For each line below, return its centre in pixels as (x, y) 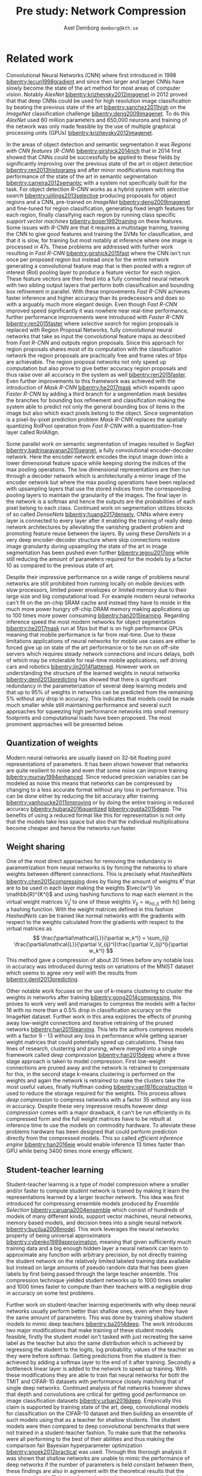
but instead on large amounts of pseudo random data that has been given (97, 1268)
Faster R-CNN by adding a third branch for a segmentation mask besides (97, 394)
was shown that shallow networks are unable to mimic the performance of (98, 1459)
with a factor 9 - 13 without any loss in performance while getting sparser (97, 1036)
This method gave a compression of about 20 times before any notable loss (100, 960)
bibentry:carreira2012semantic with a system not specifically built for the (97, 182)
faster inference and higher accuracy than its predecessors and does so (96, 298)
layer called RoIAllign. (33, 432)
